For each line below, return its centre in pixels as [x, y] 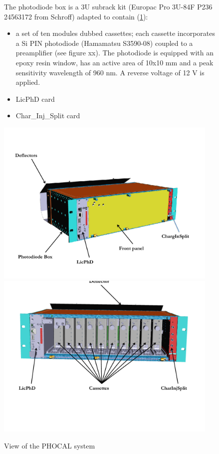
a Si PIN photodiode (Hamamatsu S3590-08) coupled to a [104, 43]
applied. [28, 82]
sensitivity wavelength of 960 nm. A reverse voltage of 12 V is [110, 72]
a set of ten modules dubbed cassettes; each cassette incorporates [115, 33]
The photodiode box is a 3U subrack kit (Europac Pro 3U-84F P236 [108, 6]
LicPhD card [35, 99]
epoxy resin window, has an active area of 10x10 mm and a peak [114, 62]
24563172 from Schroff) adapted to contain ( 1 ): [76, 16]
